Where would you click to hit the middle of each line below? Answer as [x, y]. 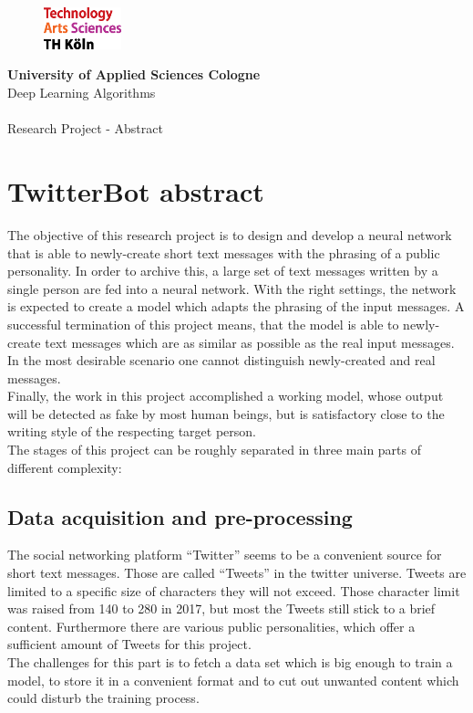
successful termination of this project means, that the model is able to [203, 324]
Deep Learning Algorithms [82, 93]
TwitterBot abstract [136, 191]
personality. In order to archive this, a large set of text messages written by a [223, 271]
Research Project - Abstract [85, 128]
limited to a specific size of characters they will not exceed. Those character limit [234, 590]
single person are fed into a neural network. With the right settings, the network [232, 288]
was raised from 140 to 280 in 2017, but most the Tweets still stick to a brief [221, 608]
